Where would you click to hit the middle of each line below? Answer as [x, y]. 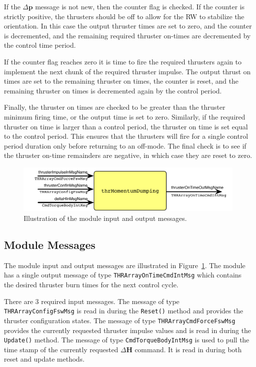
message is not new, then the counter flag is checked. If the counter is [140, 6]
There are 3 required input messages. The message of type [92, 301]
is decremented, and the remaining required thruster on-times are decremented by [128, 35]
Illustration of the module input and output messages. [105, 218]
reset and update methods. [44, 359]
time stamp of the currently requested [61, 349]
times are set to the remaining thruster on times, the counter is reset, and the [121, 81]
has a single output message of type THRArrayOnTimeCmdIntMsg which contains [123, 275]
